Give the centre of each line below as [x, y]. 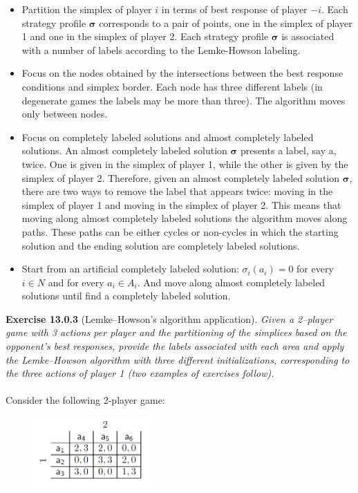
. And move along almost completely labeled [231, 282]
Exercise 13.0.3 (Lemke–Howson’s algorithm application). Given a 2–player [169, 318]
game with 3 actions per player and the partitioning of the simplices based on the [176, 332]
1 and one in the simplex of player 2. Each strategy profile [145, 36]
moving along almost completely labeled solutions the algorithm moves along [185, 218]
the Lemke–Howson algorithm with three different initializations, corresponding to [178, 359]
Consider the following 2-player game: [85, 400]
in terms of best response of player [234, 9]
